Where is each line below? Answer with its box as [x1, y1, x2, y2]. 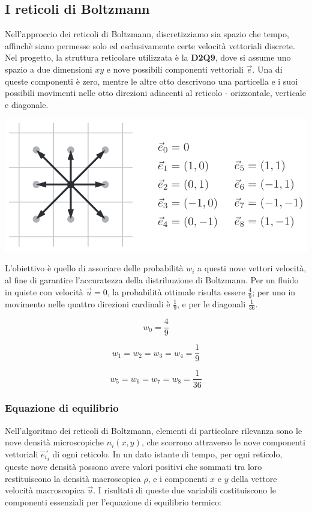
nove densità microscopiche [5, 436, 104, 448]
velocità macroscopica [5, 484, 85, 496]
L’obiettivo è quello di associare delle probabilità [5, 262, 184, 274]
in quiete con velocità [5, 285, 83, 298]
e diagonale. [5, 98, 49, 110]
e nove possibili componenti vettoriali [106, 62, 244, 75]
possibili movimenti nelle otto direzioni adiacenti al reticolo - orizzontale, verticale [5, 86, 306, 99]
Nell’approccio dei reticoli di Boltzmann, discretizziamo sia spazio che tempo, [5, 28, 289, 40]
